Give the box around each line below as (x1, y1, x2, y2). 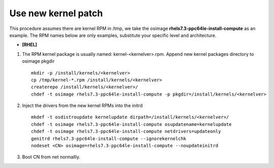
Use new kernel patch (9, 8, 103, 19)
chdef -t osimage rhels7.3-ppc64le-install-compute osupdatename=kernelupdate (31, 121, 232, 127)
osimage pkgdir (22, 58, 55, 64)
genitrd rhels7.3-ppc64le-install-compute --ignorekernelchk (31, 136, 186, 142)
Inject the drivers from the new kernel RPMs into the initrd (22, 103, 143, 109)
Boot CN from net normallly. (22, 154, 81, 160)
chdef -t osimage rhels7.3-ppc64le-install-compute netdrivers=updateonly (31, 128, 221, 135)
